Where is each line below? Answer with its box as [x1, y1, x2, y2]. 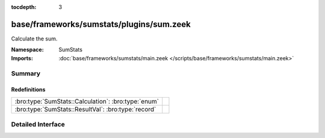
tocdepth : [11, 4, 37, 10]
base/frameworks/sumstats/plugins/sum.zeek [11, 19, 191, 30]
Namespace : [11, 46, 45, 54]
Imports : [11, 54, 33, 61]
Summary [11, 69, 41, 78]
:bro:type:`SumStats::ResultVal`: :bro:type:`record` [14, 105, 156, 113]
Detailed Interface [11, 121, 66, 129]
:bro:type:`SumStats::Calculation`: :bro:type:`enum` [14, 97, 159, 105]
